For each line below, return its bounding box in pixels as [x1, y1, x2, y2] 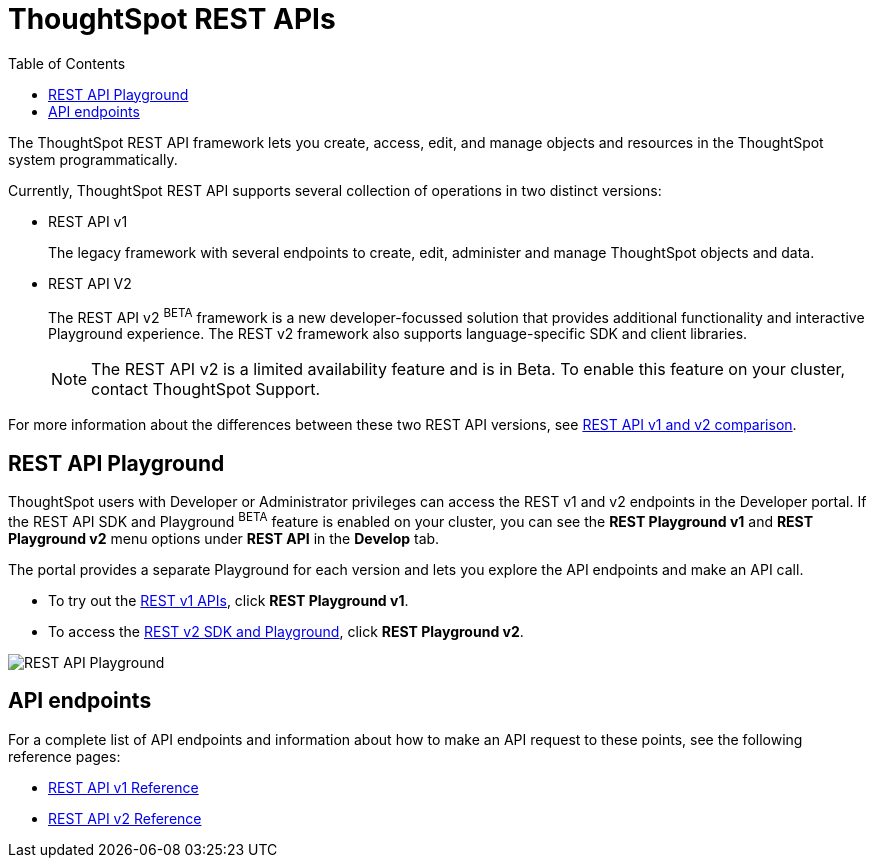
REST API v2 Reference [48, 809, 202, 827]
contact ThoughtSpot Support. [91, 379, 321, 400]
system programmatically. [8, 150, 178, 168]
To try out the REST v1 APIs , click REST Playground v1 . [48, 591, 409, 609]
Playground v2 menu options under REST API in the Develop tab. [8, 529, 440, 547]
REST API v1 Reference [48, 778, 199, 796]
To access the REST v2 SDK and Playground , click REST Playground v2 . [48, 622, 524, 640]
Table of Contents [8, 54, 126, 72]
